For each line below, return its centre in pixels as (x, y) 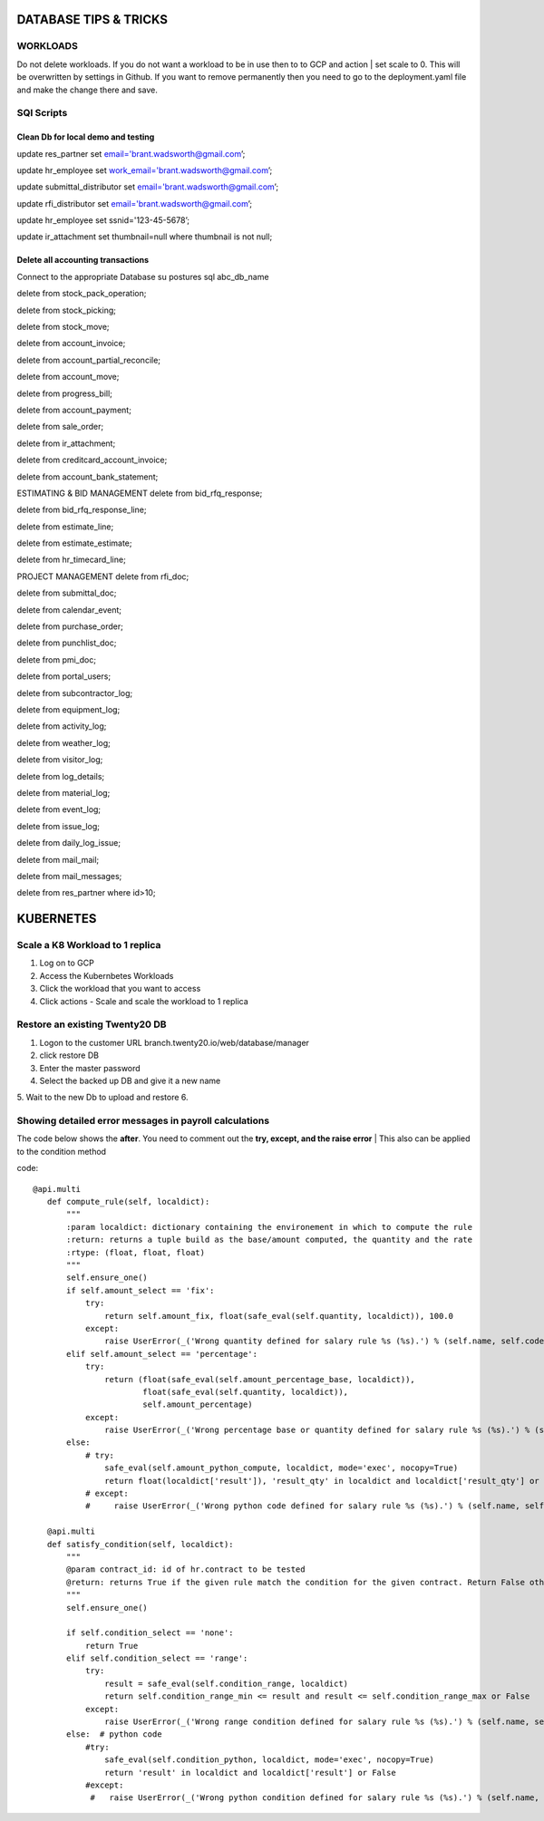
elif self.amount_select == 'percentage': (162, 1354)
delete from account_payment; (74, 410)
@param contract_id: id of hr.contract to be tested (186, 1569)
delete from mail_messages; (69, 876)
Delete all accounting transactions (83, 260)
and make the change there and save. (87, 90)
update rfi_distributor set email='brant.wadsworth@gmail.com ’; (135, 203)
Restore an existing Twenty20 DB (92, 1024)
